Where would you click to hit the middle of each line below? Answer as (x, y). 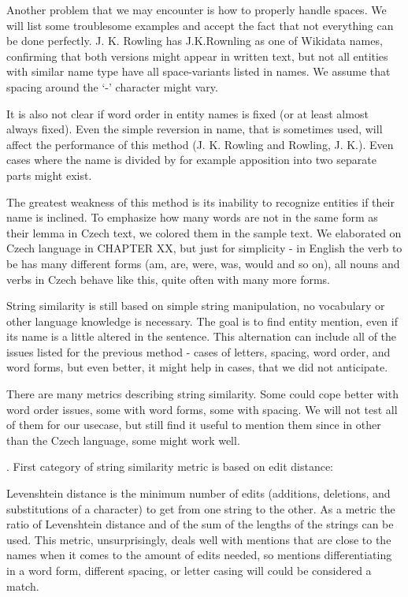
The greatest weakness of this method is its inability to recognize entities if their (200, 201)
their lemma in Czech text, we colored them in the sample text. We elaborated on (204, 232)
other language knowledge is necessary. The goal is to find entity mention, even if (202, 321)
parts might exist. (49, 175)
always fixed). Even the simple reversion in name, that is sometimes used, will (195, 129)
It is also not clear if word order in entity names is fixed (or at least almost (187, 113)
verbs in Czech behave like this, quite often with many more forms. (168, 279)
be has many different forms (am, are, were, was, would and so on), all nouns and (203, 263)
